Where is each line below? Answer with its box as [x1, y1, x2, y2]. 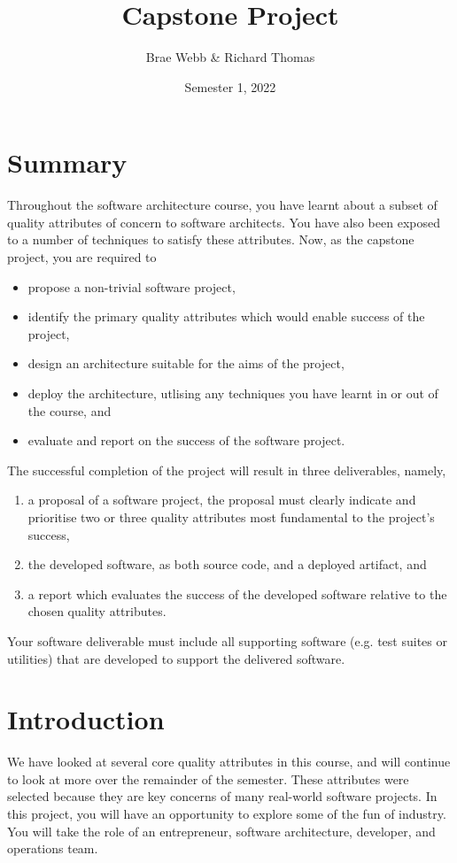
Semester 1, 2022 [184, 77, 276, 96]
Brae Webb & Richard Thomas [145, 48, 315, 66]
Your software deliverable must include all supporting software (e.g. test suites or [7, 631, 447, 650]
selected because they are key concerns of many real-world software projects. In [7, 787, 438, 805]
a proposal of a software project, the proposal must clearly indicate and [27, 490, 416, 509]
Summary [7, 144, 128, 181]
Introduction [7, 701, 165, 737]
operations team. [7, 839, 98, 858]
